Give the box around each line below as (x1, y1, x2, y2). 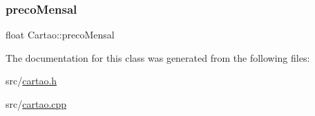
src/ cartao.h (6, 73, 57, 88)
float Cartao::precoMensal (6, 27, 115, 42)
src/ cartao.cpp (6, 97, 67, 111)
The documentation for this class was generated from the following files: (6, 50, 310, 65)
